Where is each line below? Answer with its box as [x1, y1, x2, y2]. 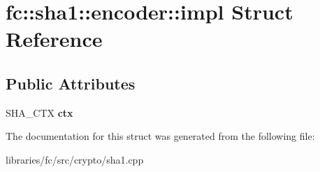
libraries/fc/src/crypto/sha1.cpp [6, 152, 144, 166]
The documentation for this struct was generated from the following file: [6, 129, 315, 143]
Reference [6, 24, 103, 53]
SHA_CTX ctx [6, 105, 73, 120]
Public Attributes [6, 72, 136, 94]
